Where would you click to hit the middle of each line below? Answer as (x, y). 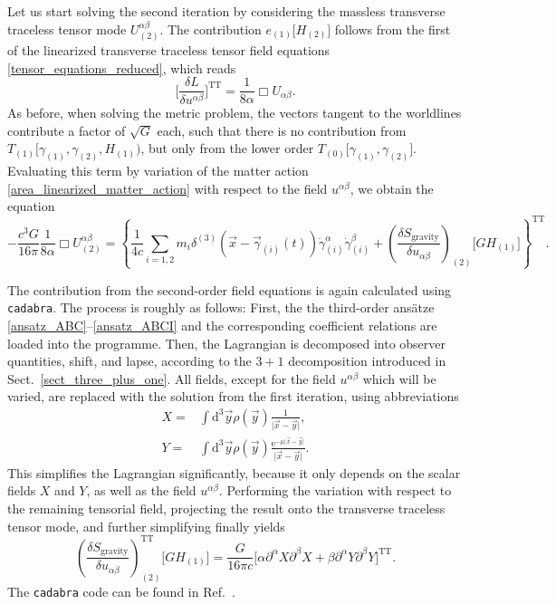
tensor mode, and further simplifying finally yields (146, 526)
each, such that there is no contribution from (282, 130)
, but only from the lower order (227, 148)
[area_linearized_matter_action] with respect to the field (168, 188)
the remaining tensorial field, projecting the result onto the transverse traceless (226, 508)
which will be (399, 378)
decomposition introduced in (367, 361)
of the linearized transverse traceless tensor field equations (169, 50)
